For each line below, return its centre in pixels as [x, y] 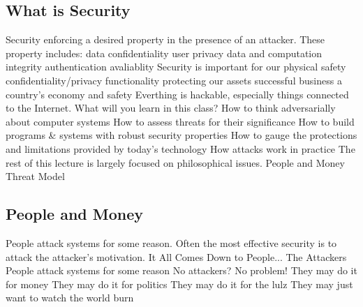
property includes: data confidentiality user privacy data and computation [164, 53]
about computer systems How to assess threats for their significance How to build [180, 121]
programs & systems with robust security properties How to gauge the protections [181, 135]
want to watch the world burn [70, 298]
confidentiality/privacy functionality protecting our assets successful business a [174, 80]
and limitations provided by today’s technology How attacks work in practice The [180, 148]
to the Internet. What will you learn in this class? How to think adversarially [171, 108]
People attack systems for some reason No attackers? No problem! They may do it [181, 270]
